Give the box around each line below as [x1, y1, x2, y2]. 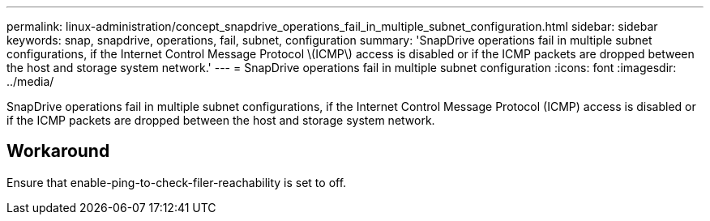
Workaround [6, 141, 110, 162]
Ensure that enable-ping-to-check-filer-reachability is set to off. [6, 175, 347, 189]
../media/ [6, 74, 54, 88]
